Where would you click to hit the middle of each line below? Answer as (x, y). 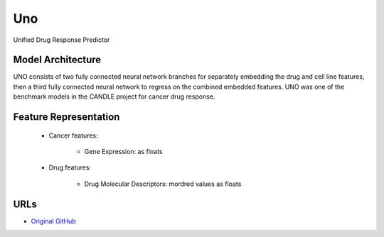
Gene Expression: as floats (123, 152)
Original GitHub (53, 221)
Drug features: (70, 167)
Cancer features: (74, 136)
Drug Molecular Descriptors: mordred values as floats (163, 184)
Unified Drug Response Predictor (62, 40)
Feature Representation (66, 117)
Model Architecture (57, 60)
